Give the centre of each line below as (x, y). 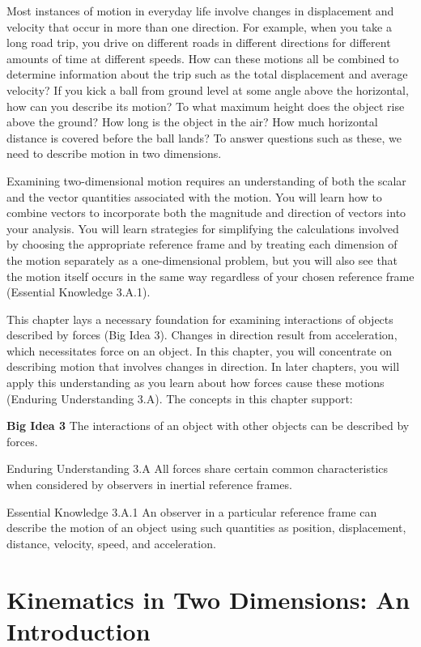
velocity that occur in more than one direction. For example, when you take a (199, 26)
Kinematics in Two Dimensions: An (208, 599)
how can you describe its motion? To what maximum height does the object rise (206, 106)
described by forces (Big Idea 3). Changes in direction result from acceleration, (202, 335)
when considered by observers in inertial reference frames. (149, 485)
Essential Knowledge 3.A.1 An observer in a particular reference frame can (192, 511)
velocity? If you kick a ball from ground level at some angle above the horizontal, (208, 89)
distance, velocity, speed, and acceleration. (111, 543)
